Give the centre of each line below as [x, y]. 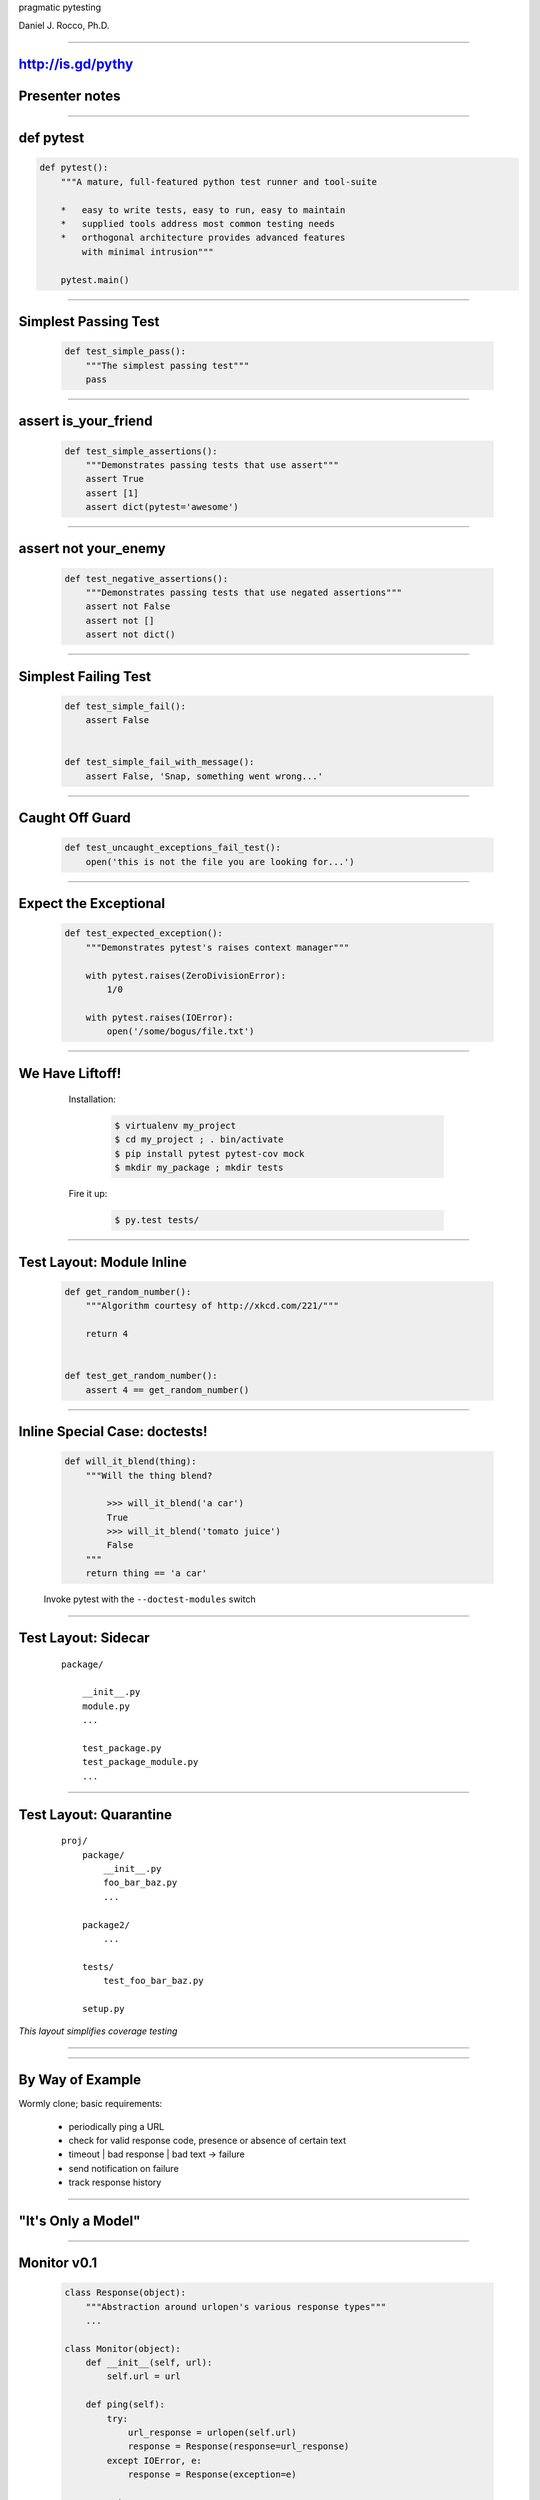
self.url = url [144, 2376]
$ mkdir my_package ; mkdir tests [199, 1168]
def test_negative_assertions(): [146, 578]
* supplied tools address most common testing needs [197, 223]
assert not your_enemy [92, 548]
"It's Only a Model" [79, 2220]
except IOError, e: [154, 2460]
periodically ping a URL [116, 2126]
